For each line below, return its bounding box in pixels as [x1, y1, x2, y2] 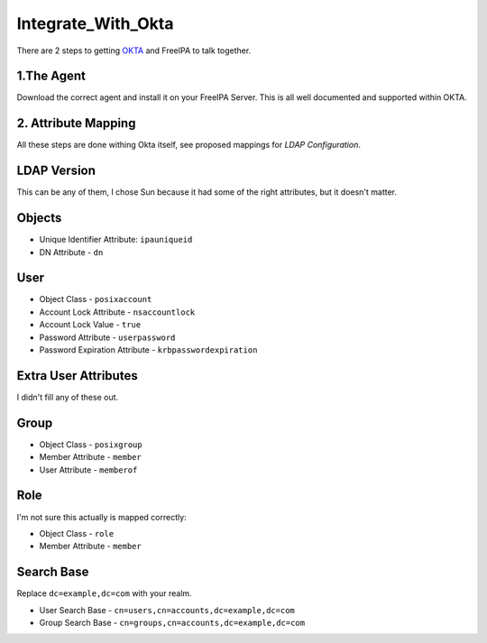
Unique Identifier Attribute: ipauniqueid [39, 234, 193, 245]
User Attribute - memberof [39, 464, 138, 475]
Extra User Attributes [16, 368, 139, 383]
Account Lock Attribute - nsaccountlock [39, 307, 196, 317]
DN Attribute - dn [39, 246, 104, 257]
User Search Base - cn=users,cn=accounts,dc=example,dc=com [39, 604, 295, 615]
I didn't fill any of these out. [16, 391, 119, 402]
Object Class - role [39, 528, 115, 538]
